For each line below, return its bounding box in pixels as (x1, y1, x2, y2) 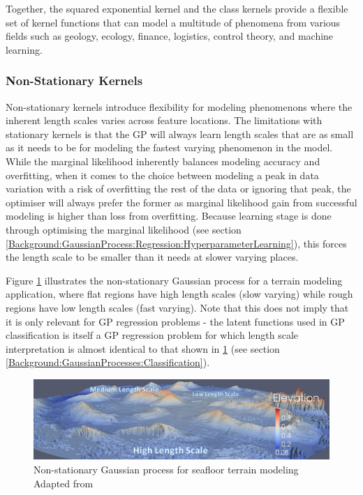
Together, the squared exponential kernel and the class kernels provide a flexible (6, 1, 348, 15)
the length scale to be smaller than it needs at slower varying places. (6, 250, 299, 264)
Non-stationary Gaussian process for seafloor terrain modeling (34, 462, 299, 476)
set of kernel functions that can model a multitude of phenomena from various (6, 15, 341, 29)
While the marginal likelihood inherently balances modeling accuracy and (6, 153, 320, 168)
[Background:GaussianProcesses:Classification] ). (6, 355, 210, 370)
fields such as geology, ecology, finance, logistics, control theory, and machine (6, 29, 334, 43)
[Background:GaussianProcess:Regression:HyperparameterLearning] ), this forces (6, 236, 347, 250)
